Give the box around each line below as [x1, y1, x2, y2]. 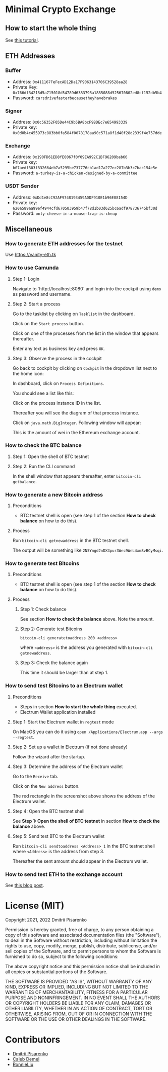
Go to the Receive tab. [12, 773, 59, 779]
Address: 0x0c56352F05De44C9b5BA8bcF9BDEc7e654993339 [12, 119, 128, 125]
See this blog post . [5, 883, 44, 889]
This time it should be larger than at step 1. [20, 670, 108, 676]
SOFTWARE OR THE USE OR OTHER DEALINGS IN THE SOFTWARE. [5, 1016, 147, 1022]
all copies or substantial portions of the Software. [5, 969, 107, 975]
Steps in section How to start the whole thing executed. [20, 703, 137, 710]
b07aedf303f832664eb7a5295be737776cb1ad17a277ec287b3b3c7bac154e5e [12, 166, 157, 171]
